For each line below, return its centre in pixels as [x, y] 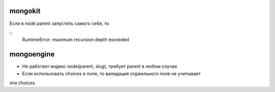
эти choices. [23, 83]
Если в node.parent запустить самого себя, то [59, 23]
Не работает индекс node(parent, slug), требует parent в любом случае [100, 67]
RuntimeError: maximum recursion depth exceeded [76, 40]
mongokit [25, 11]
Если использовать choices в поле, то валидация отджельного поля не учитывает [112, 73]
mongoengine [32, 54]
